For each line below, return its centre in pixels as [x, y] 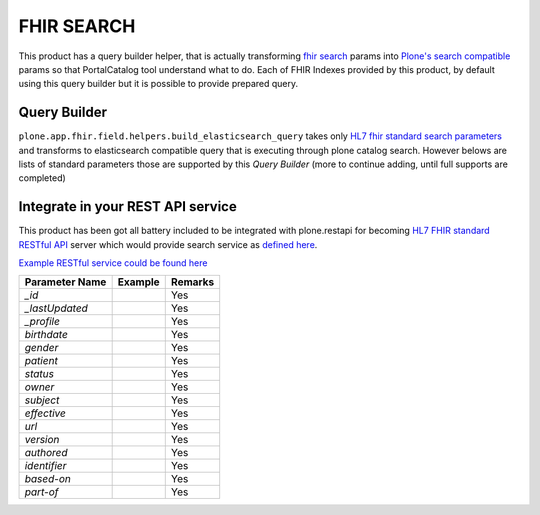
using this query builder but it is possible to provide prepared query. [158, 84]
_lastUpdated [56, 308]
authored [46, 453]
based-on [48, 479]
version [42, 440]
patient [41, 361]
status [39, 374]
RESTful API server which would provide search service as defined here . [168, 244]
